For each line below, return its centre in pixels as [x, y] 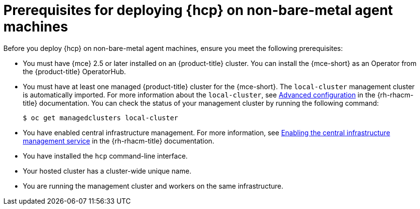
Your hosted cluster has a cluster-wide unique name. [107, 171]
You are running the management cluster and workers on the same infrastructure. [153, 186]
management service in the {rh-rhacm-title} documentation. [119, 141]
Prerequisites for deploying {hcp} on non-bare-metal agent [198, 10]
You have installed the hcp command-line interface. [105, 156]
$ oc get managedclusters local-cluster [101, 118]
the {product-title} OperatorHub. [74, 71]
